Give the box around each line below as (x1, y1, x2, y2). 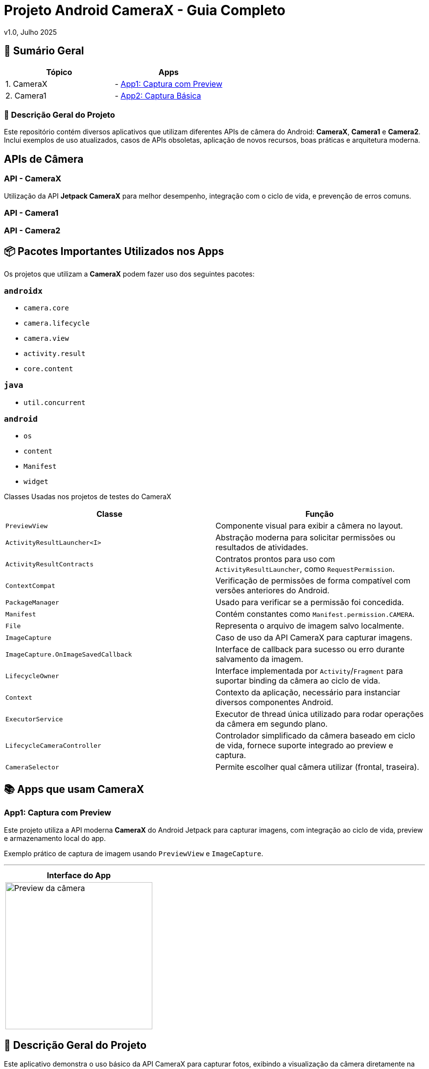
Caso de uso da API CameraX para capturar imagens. (215, 633, 412, 643)
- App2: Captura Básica (115, 90, 201, 101)
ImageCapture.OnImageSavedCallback (5, 650, 132, 658)
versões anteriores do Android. (215, 585, 330, 596)
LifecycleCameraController (5, 741, 101, 749)
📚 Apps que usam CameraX (4, 783, 144, 795)
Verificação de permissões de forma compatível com (215, 576, 411, 586)
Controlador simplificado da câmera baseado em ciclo (215, 731, 415, 741)
